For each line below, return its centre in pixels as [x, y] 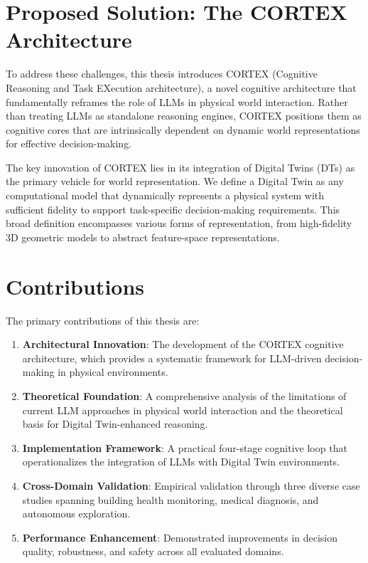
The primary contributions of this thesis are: [103, 320]
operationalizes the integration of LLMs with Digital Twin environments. [181, 462]
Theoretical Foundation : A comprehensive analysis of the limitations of [184, 395]
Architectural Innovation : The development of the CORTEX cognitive [183, 344]
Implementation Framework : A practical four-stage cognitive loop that [185, 447]
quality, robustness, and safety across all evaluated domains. [153, 551]
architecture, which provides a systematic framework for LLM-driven [172, 358]
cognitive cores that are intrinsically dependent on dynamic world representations [183, 129]
